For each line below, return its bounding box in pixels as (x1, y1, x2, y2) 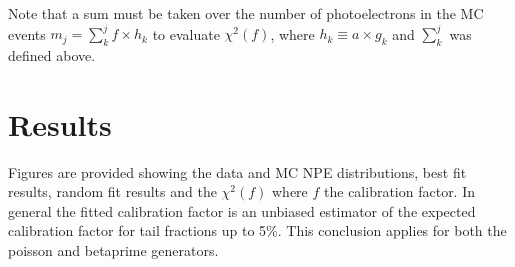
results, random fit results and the (8, 181, 217, 202)
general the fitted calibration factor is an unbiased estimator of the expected (8, 200, 476, 221)
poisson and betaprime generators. (8, 239, 219, 260)
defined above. (8, 44, 96, 65)
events (8, 23, 46, 44)
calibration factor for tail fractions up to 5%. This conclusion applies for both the (8, 220, 507, 241)
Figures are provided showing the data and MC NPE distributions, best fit (8, 161, 467, 182)
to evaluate (152, 23, 220, 44)
